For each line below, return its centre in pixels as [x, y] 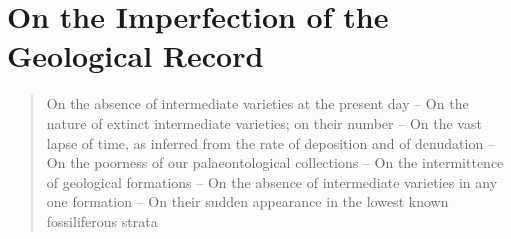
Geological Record [135, 55]
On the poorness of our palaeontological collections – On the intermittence [275, 162]
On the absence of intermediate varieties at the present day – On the [257, 103]
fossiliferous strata [102, 220]
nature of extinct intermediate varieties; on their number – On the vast [264, 122]
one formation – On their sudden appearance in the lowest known [247, 201]
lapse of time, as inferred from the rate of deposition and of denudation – [270, 142]
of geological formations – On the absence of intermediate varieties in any [272, 181]
